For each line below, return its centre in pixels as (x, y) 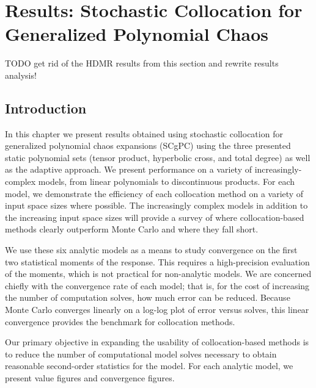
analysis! (21, 75)
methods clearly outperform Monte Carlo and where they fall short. (132, 229)
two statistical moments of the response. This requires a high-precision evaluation (157, 261)
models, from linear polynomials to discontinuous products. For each (167, 181)
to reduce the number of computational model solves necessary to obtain (141, 354)
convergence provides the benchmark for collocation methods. (120, 321)
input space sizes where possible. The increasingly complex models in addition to (156, 205)
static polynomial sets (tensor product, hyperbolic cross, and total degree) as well (158, 157)
